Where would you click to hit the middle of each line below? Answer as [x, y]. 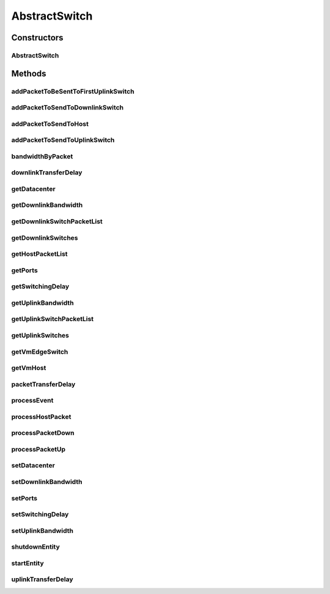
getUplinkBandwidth [42, 303]
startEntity [28, 563]
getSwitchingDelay [40, 286]
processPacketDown [43, 433]
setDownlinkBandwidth [47, 482]
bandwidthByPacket [42, 156]
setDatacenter [33, 466]
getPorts [24, 270]
